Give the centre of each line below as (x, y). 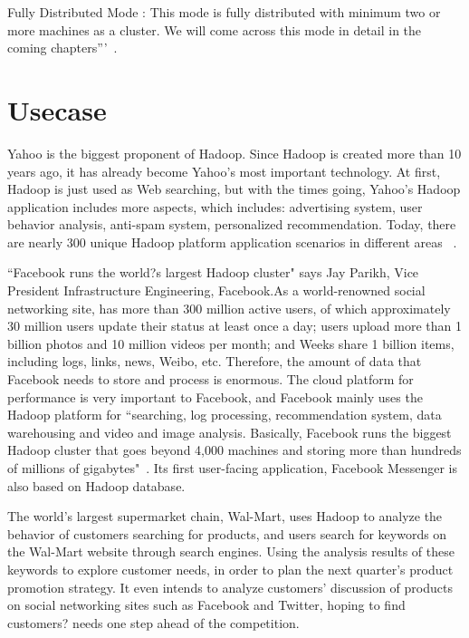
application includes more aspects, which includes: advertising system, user (215, 206)
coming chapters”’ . (62, 48)
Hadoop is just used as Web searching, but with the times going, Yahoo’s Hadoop (234, 189)
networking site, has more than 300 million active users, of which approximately (229, 308)
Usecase (57, 109)
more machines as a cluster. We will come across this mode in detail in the (215, 29)
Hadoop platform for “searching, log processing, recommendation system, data (225, 415)
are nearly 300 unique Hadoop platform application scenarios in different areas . (232, 242)
